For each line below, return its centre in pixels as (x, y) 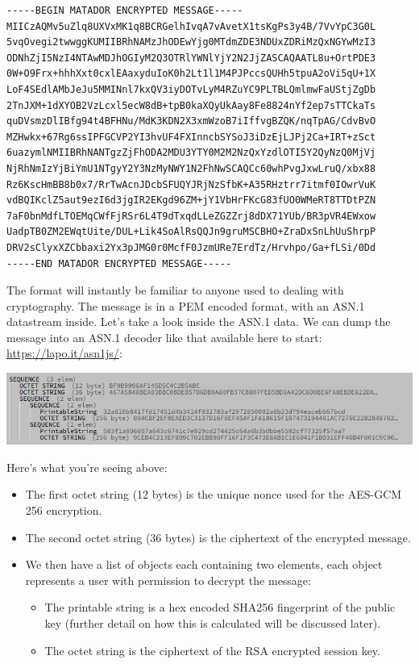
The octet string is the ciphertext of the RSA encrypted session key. (212, 650)
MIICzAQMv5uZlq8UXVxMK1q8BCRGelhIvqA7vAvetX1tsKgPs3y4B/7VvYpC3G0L (191, 26)
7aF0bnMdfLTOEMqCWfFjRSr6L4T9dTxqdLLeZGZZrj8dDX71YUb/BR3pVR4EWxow (191, 216)
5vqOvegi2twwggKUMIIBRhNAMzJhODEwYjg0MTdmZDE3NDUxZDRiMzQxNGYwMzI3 (191, 42)
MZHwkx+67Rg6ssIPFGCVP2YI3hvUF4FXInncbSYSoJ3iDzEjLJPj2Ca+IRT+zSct (191, 137)
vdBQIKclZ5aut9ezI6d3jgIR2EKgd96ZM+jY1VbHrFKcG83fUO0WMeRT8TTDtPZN (191, 200)
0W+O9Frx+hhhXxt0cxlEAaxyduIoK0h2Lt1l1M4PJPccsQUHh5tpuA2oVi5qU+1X (191, 74)
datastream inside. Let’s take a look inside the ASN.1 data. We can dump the (199, 322)
